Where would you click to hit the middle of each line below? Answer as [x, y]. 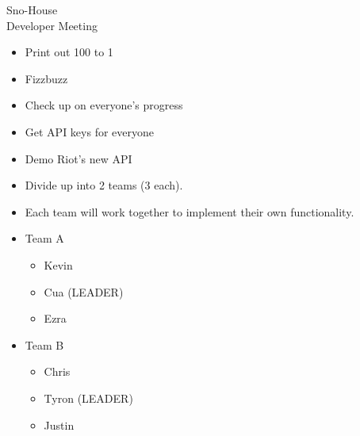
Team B [44, 344]
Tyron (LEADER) [88, 398]
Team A [44, 238]
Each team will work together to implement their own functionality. [190, 211]
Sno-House [32, 10]
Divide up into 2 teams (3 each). [104, 185]
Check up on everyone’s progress [104, 105]
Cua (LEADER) [84, 291]
